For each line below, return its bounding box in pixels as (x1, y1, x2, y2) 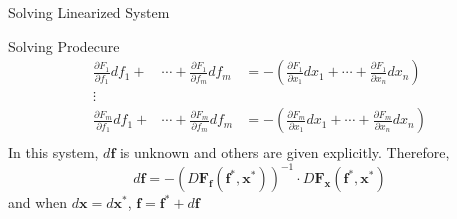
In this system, (8, 142, 99, 163)
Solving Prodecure (8, 35, 120, 56)
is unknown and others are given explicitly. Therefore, (119, 142, 450, 163)
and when (8, 192, 68, 213)
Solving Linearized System (8, 2, 170, 22)
